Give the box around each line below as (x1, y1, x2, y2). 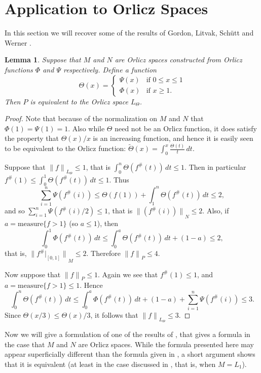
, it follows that (90, 309, 138, 320)
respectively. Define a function (63, 64, 157, 74)
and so (5, 205, 25, 216)
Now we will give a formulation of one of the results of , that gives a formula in (5, 329, 250, 340)
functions (5, 64, 33, 74)
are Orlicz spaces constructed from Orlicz (115, 54, 242, 65)
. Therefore (86, 248, 121, 258)
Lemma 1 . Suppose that (5, 54, 81, 65)
